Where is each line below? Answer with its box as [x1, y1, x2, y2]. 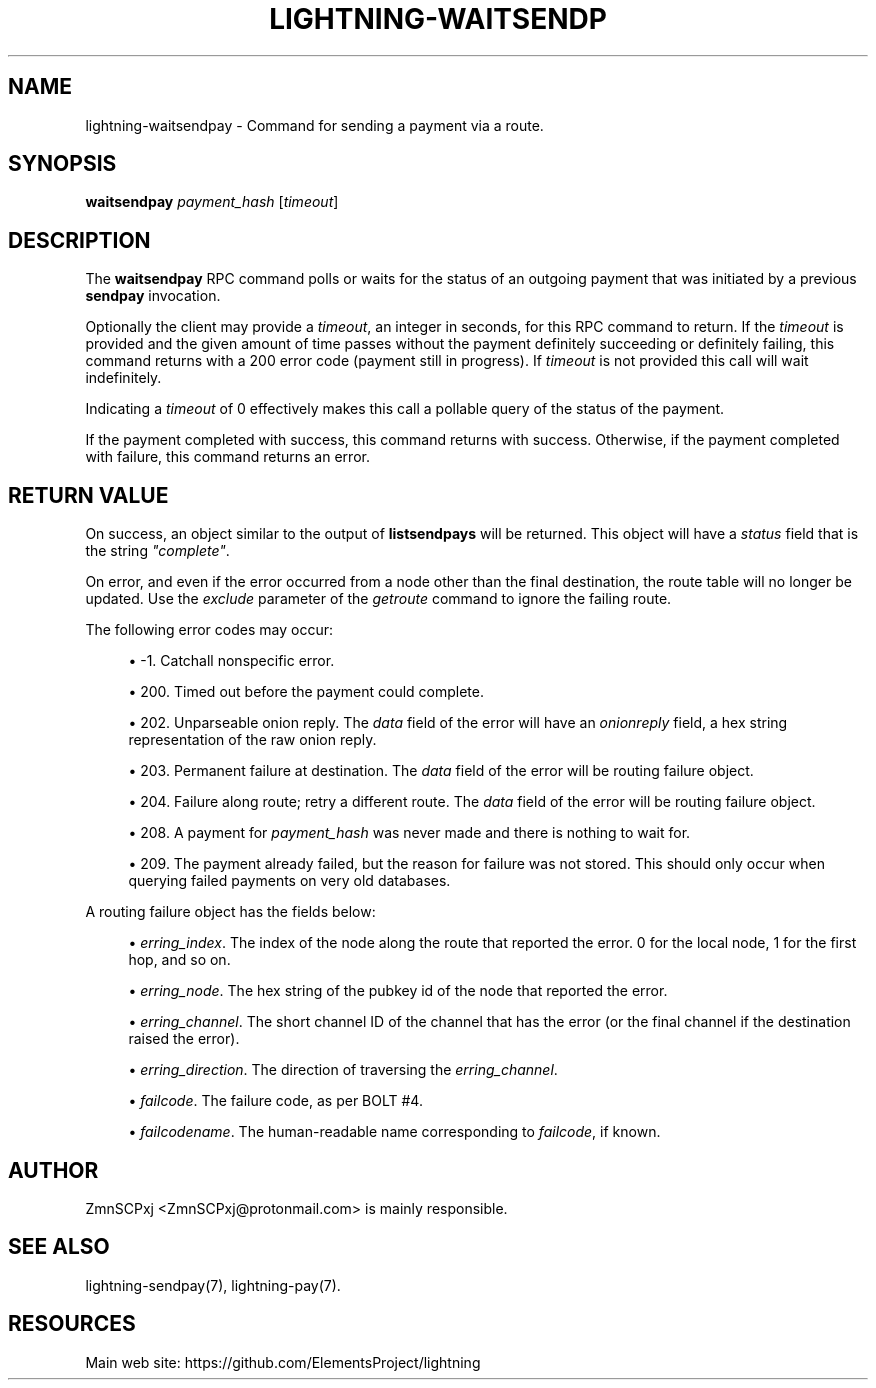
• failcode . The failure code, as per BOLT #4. [128, 1092, 423, 1110]
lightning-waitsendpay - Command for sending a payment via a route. [85, 116, 544, 134]
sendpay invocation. [85, 287, 221, 305]
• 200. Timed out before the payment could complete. [128, 683, 485, 701]
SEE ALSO [8, 1234, 110, 1260]
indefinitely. [85, 369, 162, 387]
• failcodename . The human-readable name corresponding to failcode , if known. [128, 1123, 661, 1141]
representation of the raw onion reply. [128, 731, 377, 749]
